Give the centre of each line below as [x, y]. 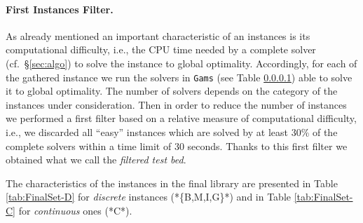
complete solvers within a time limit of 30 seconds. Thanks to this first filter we [177, 146]
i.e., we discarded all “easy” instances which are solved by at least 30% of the [172, 132]
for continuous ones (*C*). [75, 210]
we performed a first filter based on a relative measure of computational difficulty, [181, 118]
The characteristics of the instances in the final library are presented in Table [172, 183]
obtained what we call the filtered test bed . [96, 160]
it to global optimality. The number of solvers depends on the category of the [172, 91]
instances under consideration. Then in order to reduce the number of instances [176, 104]
